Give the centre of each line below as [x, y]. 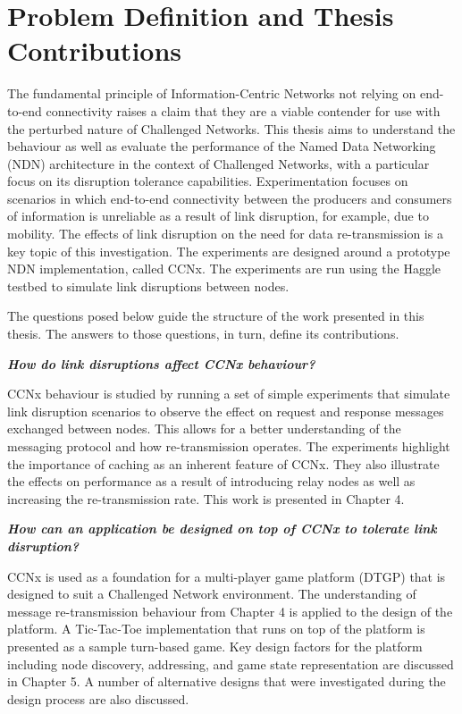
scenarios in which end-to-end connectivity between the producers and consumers [230, 198]
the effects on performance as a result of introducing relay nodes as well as [211, 481]
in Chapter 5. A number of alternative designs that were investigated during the [227, 681]
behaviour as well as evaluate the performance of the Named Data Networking [222, 146]
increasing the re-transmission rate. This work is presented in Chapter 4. [206, 498]
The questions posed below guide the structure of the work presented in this [216, 316]
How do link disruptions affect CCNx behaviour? [161, 363]
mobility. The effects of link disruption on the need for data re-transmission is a [225, 234]
